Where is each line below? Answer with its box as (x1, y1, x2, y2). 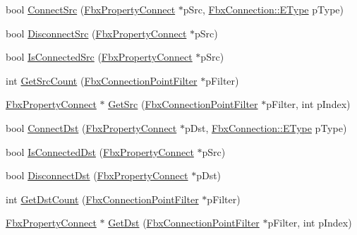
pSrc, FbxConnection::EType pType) (183, 2, 344, 16)
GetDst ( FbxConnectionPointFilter (108, 215, 260, 230)
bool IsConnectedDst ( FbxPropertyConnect (6, 144, 194, 159)
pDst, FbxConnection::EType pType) (184, 120, 347, 135)
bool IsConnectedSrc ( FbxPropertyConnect (6, 49, 193, 64)
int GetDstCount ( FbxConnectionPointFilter (6, 191, 199, 206)
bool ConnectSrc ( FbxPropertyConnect (6, 2, 176, 16)
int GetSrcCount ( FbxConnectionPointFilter (6, 73, 198, 88)
